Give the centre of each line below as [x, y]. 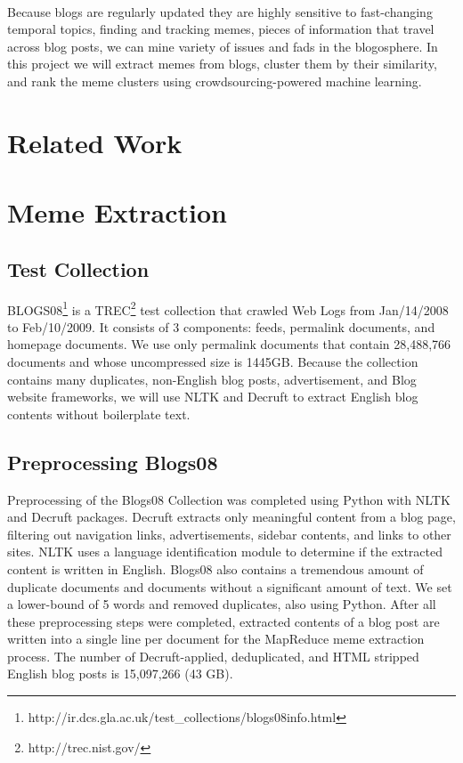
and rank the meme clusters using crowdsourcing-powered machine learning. [215, 81]
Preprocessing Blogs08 [113, 462]
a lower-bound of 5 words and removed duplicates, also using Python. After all [222, 604]
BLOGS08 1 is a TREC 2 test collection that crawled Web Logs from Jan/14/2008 [228, 308]
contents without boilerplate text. [99, 414]
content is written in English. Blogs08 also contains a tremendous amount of [215, 568]
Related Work [95, 142]
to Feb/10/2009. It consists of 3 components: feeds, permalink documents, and [221, 326]
